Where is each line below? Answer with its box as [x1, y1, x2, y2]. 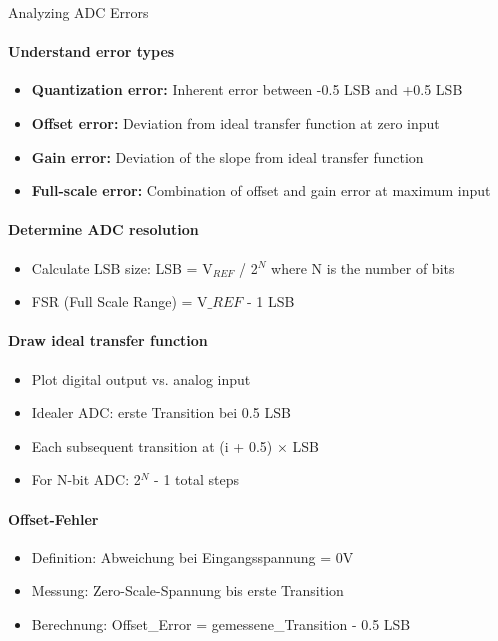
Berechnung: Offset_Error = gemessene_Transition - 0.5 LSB [31, 613, 411, 634]
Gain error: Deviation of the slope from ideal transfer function [31, 146, 424, 167]
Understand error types [8, 41, 175, 62]
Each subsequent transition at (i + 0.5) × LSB [31, 435, 319, 456]
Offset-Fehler [8, 508, 99, 529]
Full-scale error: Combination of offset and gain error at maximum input [31, 180, 491, 201]
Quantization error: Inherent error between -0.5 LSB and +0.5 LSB [31, 79, 463, 100]
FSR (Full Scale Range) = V [31, 291, 208, 312]
